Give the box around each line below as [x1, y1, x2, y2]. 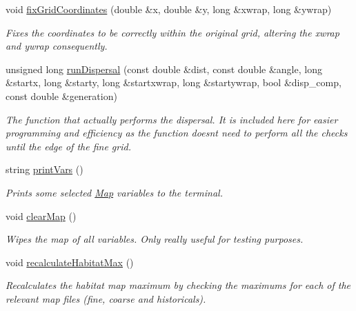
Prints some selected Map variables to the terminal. [6, 185, 223, 199]
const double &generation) [6, 88, 117, 103]
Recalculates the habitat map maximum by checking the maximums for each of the [6, 278, 351, 292]
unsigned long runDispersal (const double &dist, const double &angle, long [6, 61, 322, 76]
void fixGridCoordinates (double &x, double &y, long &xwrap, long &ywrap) [6, 2, 332, 16]
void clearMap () [6, 208, 77, 223]
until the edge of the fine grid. [6, 139, 131, 153]
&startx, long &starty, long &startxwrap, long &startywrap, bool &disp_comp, [6, 75, 342, 90]
